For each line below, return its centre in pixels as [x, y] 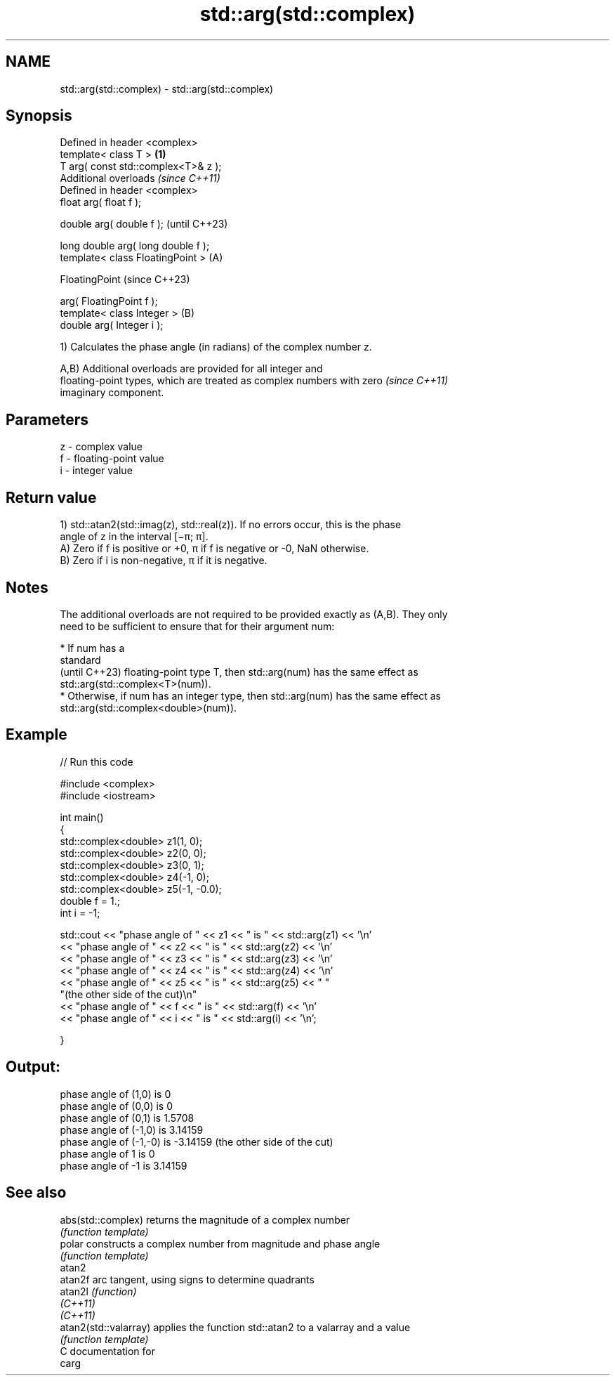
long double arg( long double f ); [135, 246]
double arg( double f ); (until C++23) [144, 224]
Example [37, 735]
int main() [82, 817]
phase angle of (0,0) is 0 [117, 1106]
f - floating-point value [112, 459]
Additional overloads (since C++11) [140, 178]
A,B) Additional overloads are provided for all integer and [191, 369]
